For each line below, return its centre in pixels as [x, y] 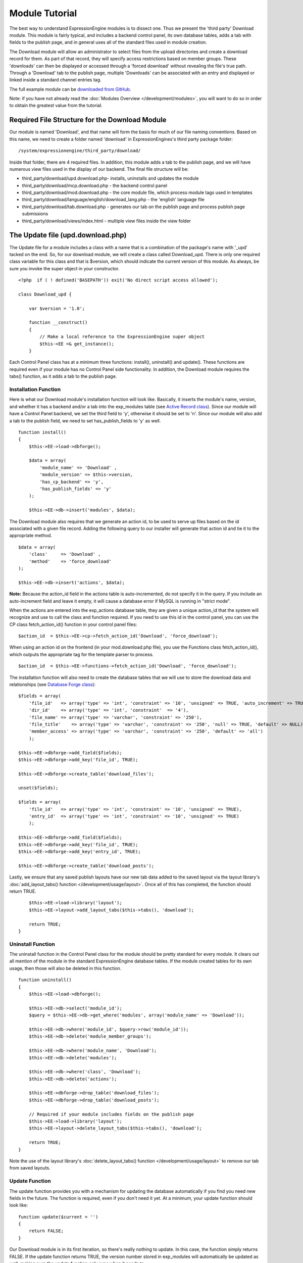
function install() [42, 432]
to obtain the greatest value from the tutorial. [56, 106]
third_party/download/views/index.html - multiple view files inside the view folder [107, 221]
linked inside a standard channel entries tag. [55, 80]
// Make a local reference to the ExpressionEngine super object [122, 337]
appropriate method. [31, 536]
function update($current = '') [58, 1217]
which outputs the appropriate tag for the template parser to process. [82, 654]
